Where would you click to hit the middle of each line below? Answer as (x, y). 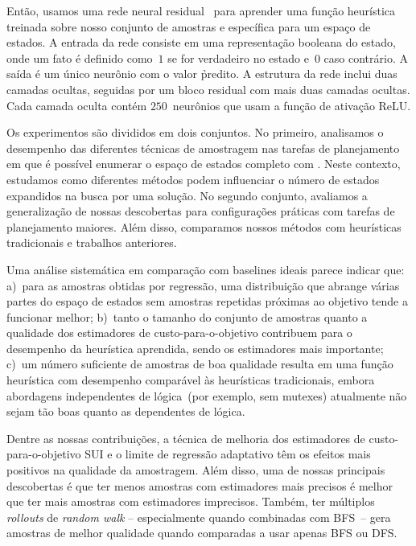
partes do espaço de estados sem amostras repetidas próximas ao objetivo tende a (207, 301)
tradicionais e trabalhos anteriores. (92, 242)
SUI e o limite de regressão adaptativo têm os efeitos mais (228, 454)
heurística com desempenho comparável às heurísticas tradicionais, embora (191, 380)
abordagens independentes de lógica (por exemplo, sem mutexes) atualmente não (207, 395)
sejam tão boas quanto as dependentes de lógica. (126, 411)
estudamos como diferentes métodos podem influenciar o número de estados (193, 179)
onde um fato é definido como (80, 57)
